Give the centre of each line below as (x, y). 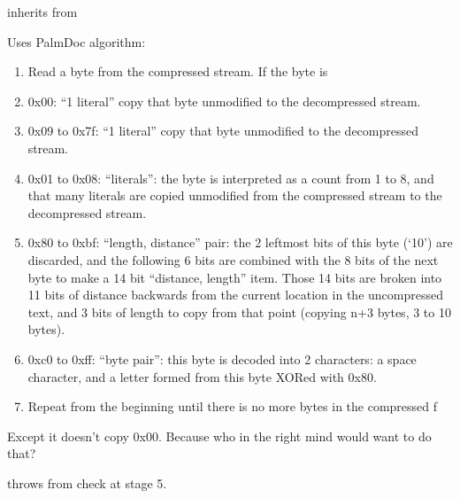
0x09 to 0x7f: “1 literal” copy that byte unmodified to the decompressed (223, 131)
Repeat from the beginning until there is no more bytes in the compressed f (233, 406)
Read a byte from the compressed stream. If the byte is (178, 71)
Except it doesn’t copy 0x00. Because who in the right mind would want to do (219, 436)
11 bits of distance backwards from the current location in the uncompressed (235, 295)
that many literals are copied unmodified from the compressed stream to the (235, 195)
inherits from (42, 12)
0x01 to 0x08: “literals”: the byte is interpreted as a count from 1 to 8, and (231, 178)
